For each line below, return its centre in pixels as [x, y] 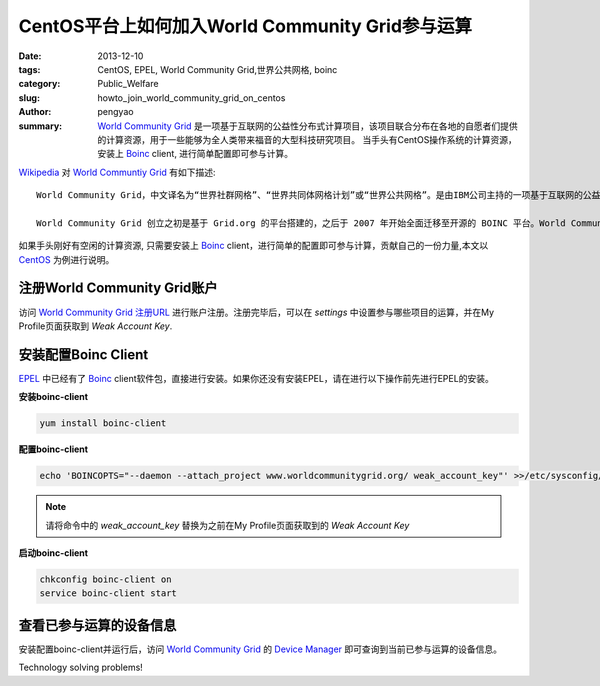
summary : [40, 126]
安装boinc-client [53, 397]
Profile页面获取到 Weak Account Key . [95, 326]
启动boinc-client [53, 552]
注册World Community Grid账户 [118, 288]
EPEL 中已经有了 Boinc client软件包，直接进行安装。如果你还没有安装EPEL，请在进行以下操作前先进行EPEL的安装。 [256, 378]
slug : [29, 97]
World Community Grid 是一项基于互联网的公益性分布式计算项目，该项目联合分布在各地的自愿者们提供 [308, 126]
